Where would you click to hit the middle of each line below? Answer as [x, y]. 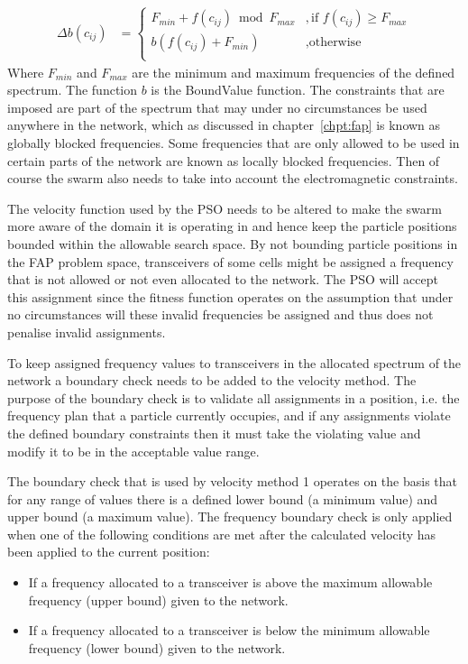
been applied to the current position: [109, 552]
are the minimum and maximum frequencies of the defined [294, 72]
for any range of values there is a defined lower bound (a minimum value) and [223, 498]
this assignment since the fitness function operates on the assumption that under [230, 296]
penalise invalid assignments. [87, 332]
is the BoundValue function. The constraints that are [298, 90]
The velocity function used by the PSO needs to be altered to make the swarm [225, 208]
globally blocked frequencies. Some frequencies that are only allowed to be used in [234, 143]
